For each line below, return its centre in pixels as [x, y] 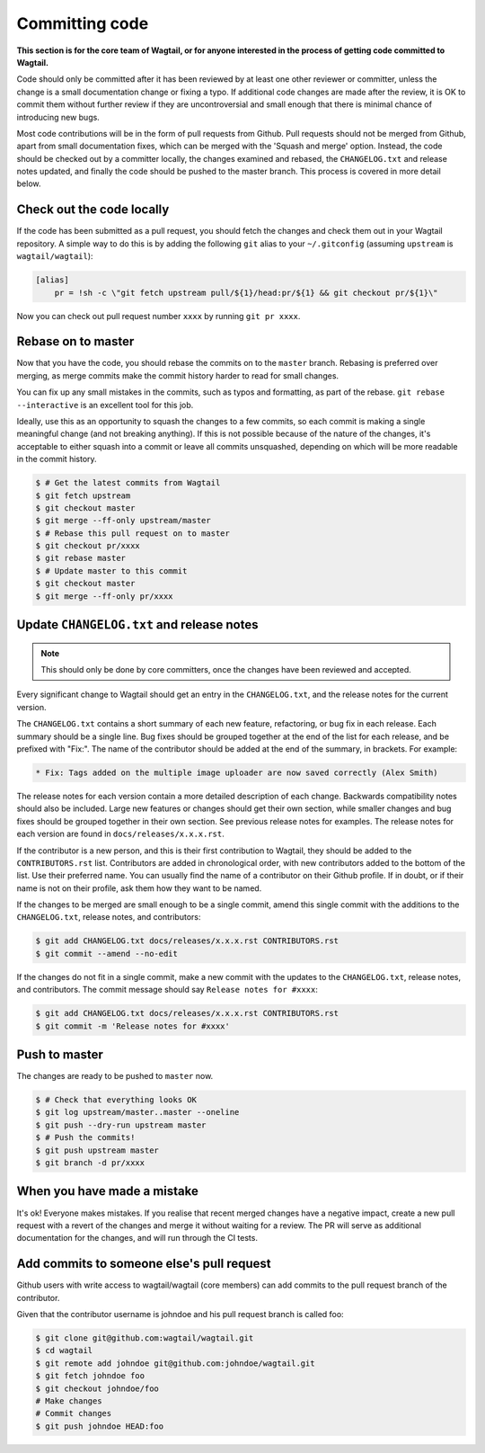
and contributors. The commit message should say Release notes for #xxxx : [168, 990]
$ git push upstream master [97, 1150]
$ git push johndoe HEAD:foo [100, 1426]
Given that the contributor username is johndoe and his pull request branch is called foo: [181, 1314]
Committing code [83, 23]
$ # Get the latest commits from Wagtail [128, 483]
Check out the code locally [93, 210]
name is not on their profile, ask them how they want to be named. [139, 888]
